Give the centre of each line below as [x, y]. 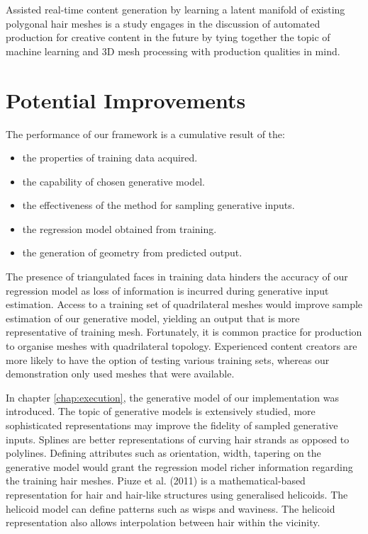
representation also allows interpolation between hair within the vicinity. [163, 522]
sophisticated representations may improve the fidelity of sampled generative [172, 425]
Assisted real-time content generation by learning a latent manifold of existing [175, 9]
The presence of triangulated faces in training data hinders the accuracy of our [177, 277]
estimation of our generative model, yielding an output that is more [153, 318]
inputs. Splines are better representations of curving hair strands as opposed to [178, 439]
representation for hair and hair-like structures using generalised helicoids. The [177, 494]
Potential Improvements [126, 100]
